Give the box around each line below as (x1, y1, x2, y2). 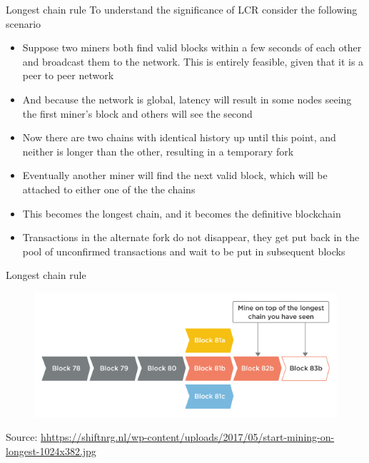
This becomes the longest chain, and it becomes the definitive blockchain (22, 205, 341, 220)
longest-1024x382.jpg (6, 443, 96, 458)
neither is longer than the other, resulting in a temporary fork (22, 143, 294, 158)
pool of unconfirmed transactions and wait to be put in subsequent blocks (22, 243, 345, 258)
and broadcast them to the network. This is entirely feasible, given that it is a (22, 54, 364, 68)
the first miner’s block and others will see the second (22, 106, 253, 121)
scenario (6, 16, 41, 31)
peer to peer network (22, 68, 114, 83)
